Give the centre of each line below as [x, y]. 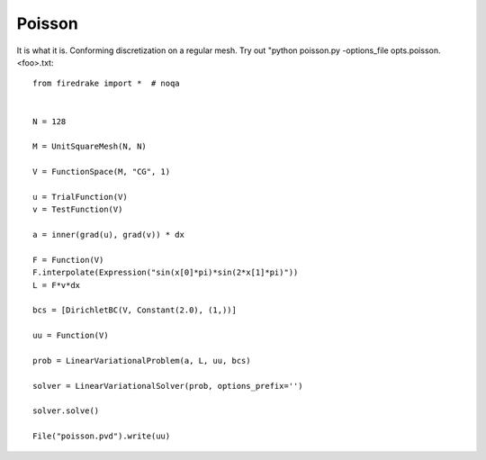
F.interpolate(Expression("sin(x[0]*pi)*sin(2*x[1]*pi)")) [166, 273]
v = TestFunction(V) [78, 210]
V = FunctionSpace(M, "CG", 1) [102, 172]
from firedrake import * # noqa [106, 84]
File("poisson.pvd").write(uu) [102, 436]
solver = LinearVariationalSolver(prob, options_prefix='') [168, 386]
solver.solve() [66, 411]
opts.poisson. [415, 50]
